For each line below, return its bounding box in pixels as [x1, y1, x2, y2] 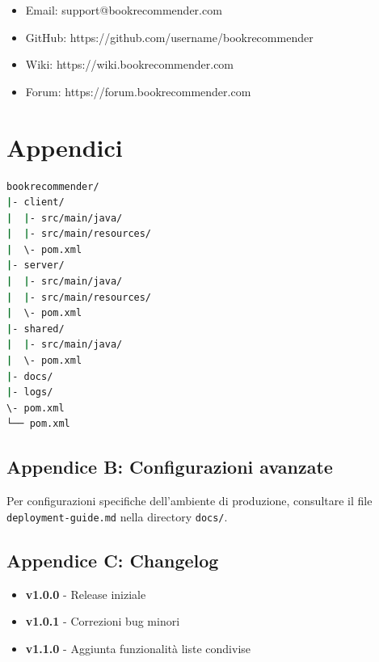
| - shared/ [6, 323, 65, 335]
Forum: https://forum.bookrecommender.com [25, 82, 251, 99]
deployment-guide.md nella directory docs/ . [6, 508, 228, 525]
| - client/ [6, 196, 65, 209]
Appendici [6, 130, 123, 163]
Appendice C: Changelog [6, 547, 219, 572]
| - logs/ [6, 386, 53, 398]
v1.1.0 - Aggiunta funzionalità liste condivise [25, 639, 251, 656]
